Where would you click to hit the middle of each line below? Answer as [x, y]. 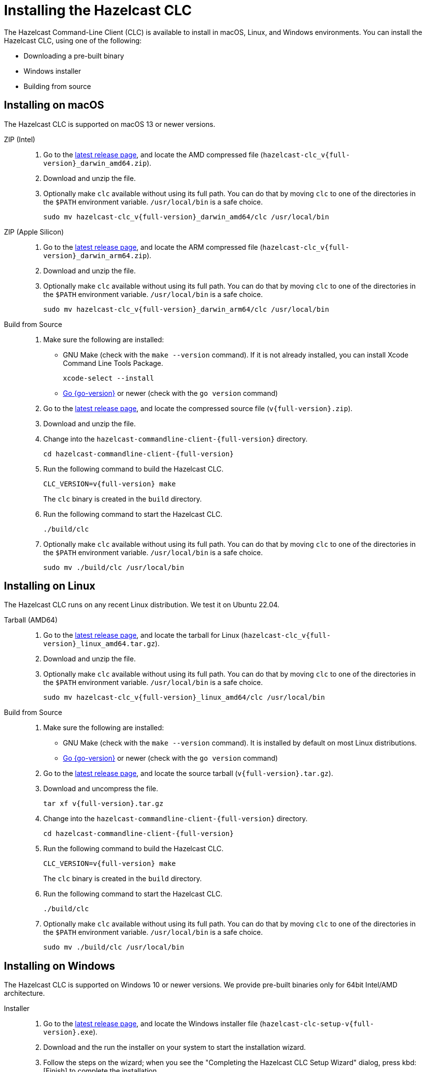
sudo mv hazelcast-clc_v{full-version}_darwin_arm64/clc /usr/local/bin [186, 309]
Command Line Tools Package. [113, 363]
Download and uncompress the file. [101, 789]
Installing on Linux [50, 586]
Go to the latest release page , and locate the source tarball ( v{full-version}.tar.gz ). [188, 774]
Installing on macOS [54, 105]
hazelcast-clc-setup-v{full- [318, 1024]
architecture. [25, 993]
